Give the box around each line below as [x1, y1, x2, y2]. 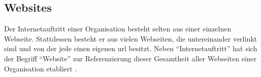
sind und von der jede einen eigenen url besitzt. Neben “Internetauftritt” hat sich [4, 43, 257, 54]
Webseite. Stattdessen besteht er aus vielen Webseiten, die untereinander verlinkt [4, 33, 257, 44]
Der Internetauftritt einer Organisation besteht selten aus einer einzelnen [4, 23, 232, 34]
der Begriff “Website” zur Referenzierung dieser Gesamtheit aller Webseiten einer [4, 53, 257, 63]
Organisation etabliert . [4, 63, 77, 73]
